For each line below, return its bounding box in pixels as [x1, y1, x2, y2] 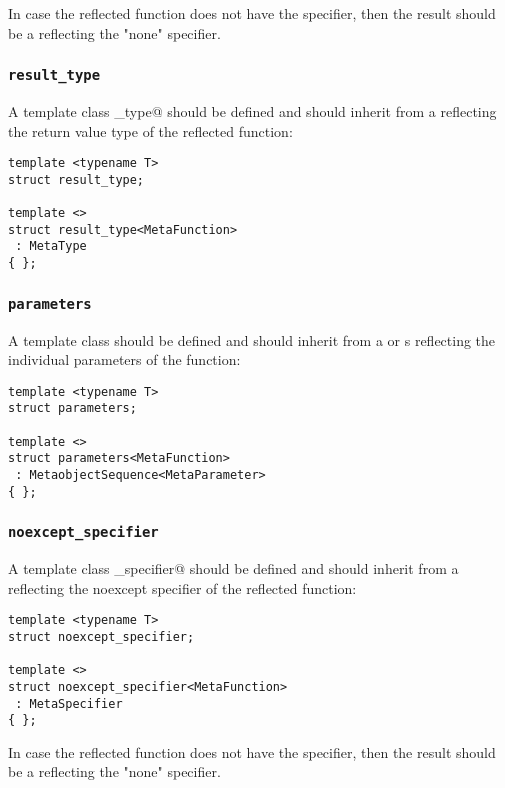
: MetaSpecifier [15, 696, 123, 711]
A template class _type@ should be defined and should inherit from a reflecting [8, 100, 497, 121]
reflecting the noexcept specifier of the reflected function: [8, 577, 357, 598]
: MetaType [15, 239, 87, 254]
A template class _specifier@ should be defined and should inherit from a [8, 558, 459, 579]
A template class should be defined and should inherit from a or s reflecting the [8, 329, 496, 350]
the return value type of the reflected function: [8, 120, 293, 141]
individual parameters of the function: [8, 349, 241, 370]
